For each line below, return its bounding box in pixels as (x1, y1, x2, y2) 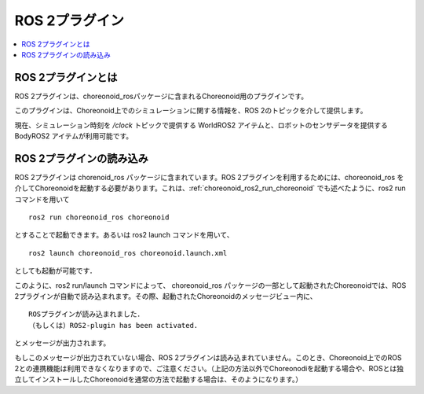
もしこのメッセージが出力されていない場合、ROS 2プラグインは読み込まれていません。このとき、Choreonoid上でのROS (14, 352, 402, 362)
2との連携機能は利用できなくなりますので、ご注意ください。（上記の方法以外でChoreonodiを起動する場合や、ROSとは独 (14, 364, 404, 373)
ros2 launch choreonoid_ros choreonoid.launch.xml (28, 249, 228, 257)
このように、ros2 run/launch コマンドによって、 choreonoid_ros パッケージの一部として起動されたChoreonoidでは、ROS (14, 280, 407, 290)
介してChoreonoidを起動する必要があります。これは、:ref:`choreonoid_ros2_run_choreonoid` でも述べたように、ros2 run (14, 183, 406, 193)
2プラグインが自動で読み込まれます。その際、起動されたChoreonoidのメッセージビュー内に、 (14, 292, 317, 301)
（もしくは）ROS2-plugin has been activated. (28, 321, 199, 330)
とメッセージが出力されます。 (14, 338, 111, 348)
